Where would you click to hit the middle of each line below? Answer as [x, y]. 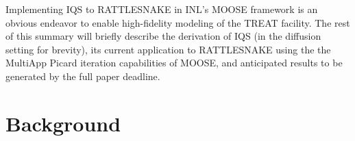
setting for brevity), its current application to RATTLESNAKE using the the [168, 49]
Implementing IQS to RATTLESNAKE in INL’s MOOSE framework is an [162, 9]
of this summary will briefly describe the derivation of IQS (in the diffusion [163, 36]
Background [63, 123]
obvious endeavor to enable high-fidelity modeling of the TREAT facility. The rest [178, 22]
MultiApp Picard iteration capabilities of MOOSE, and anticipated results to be [174, 63]
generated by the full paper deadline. [83, 76]
